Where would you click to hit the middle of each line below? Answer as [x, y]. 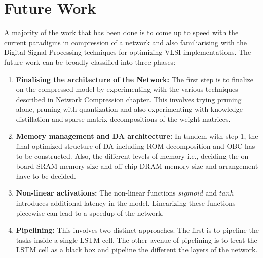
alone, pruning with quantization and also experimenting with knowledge [129, 109]
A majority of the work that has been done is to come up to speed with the [121, 32]
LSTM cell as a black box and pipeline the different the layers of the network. [137, 250]
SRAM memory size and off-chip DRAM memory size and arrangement [147, 166]
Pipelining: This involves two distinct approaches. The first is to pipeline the [137, 230]
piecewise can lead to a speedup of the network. [90, 213]
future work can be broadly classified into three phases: [90, 62]
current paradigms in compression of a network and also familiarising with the [125, 42]
